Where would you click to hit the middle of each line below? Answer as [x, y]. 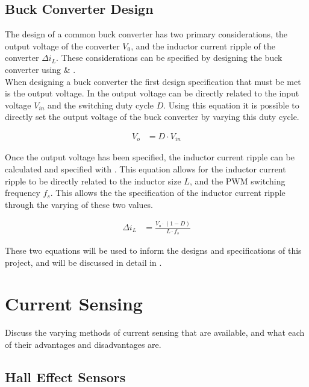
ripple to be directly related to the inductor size [93, 181]
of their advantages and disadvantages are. [83, 344]
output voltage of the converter [62, 46]
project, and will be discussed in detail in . [83, 262]
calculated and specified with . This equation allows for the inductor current [145, 169]
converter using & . [40, 69]
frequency [23, 193]
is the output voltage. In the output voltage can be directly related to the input [152, 93]
